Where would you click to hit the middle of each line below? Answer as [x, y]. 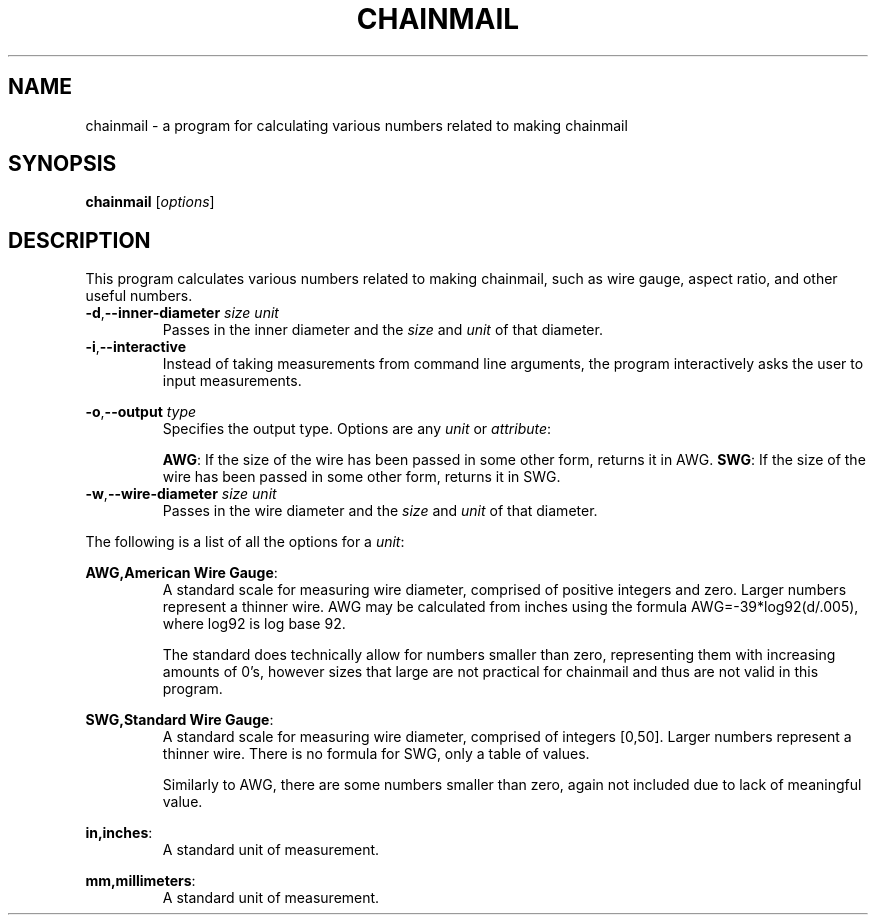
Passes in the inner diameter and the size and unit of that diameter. [382, 330]
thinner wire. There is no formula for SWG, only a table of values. [376, 754]
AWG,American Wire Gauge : [181, 573]
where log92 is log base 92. [254, 624]
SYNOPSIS [62, 164]
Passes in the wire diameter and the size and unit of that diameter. [380, 511]
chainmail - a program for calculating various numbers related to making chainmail [356, 125]
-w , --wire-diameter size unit [181, 494]
